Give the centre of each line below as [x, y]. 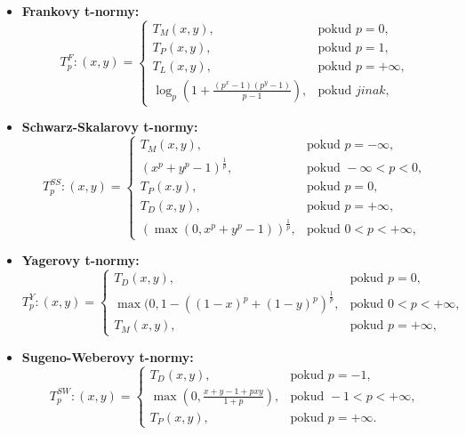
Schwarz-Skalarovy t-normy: [110, 127]
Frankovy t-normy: [80, 11]
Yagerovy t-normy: [80, 260]
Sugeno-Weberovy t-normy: [108, 356]
